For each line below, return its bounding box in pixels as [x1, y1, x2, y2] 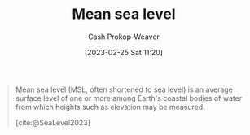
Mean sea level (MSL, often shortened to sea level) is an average [15, 85, 234, 94]
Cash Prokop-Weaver [87, 32, 160, 41]
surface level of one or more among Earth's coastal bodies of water [15, 93, 243, 102]
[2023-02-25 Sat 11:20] [84, 47, 164, 57]
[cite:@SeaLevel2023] [15, 117, 91, 127]
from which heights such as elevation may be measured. [15, 102, 205, 111]
